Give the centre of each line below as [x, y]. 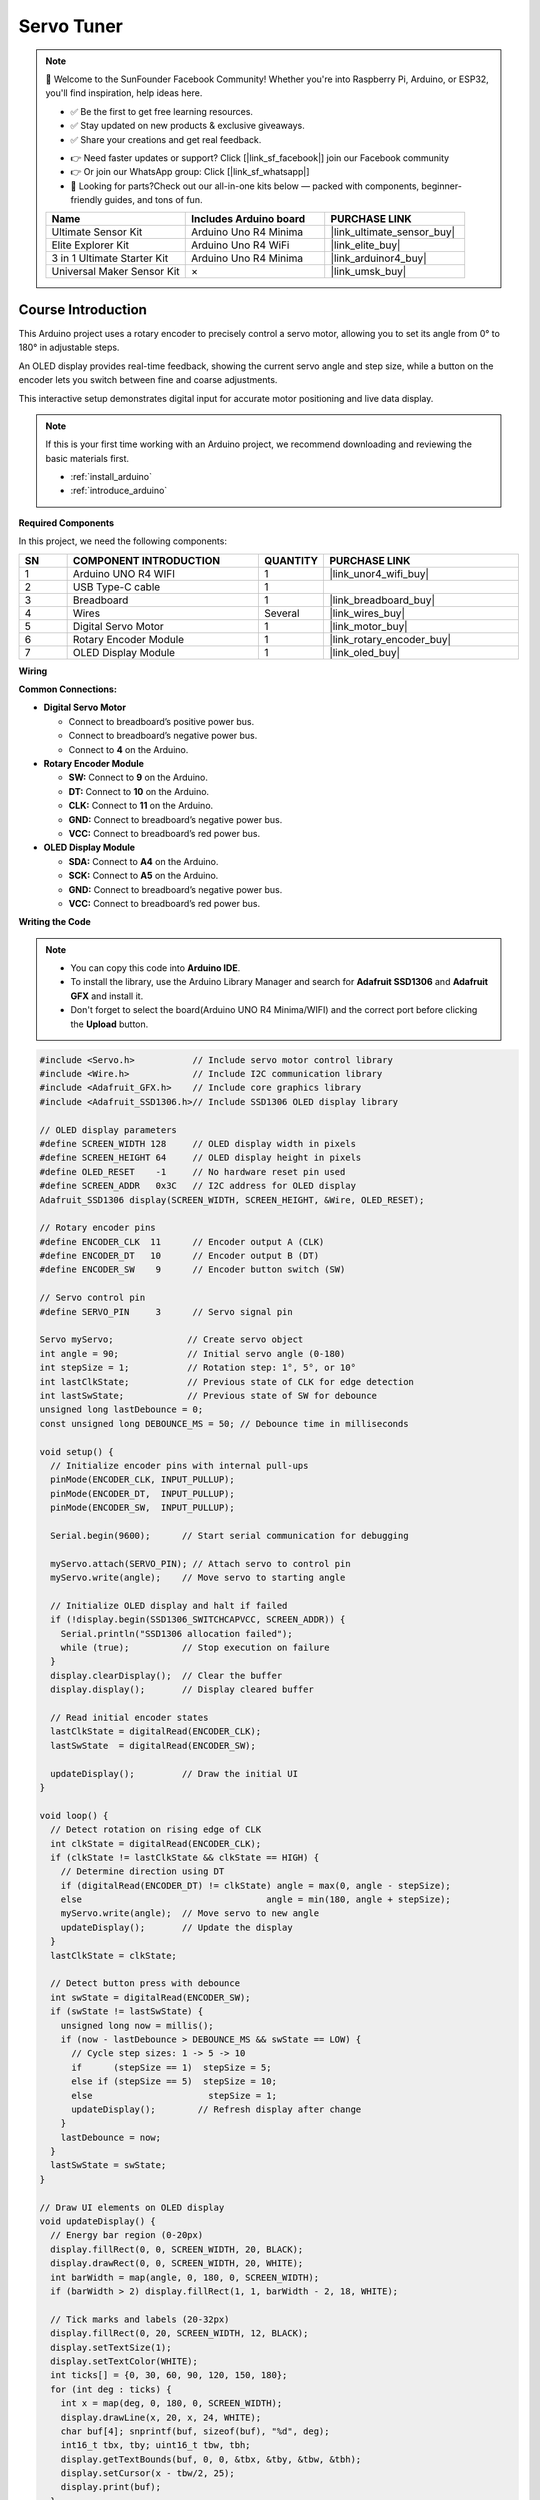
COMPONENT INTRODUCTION [146, 560]
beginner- [441, 186]
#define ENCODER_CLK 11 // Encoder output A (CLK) [182, 1241]
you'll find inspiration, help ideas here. [124, 93]
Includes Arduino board [248, 219]
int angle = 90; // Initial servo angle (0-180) [192, 1353]
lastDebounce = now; [111, 2137]
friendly [86, 200]
